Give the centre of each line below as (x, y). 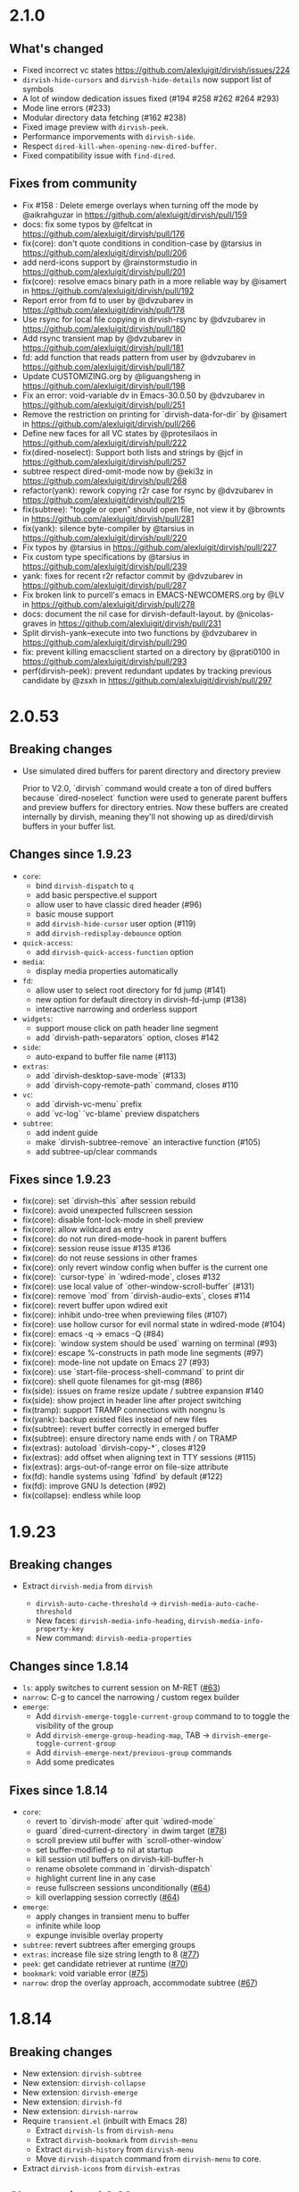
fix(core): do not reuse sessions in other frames (110, 1258)
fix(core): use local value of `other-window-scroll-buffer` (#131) (138, 1286)
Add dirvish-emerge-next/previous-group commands (133, 1753)
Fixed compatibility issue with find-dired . (99, 156)
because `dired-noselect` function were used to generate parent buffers (155, 798)
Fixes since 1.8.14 (59, 1790)
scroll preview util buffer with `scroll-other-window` (130, 1841)
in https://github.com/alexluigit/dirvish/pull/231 (135, 623)
